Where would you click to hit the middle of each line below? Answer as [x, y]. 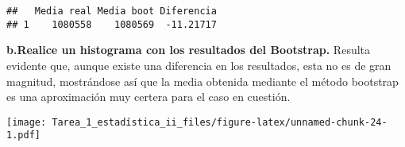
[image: [27, 122]
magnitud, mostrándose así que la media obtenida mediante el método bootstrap [202, 81]
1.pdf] [23, 135]
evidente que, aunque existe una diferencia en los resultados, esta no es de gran [199, 65]
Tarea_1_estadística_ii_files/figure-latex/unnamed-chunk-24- [220, 122]
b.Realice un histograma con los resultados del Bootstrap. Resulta [189, 50]
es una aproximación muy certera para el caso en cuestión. [148, 97]
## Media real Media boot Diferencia [112, 11]
